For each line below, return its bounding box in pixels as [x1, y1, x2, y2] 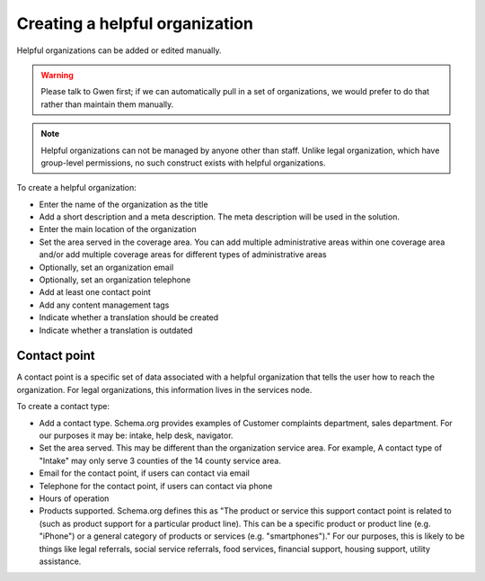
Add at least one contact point [39, 287, 152, 298]
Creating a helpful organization [16, 13, 253, 33]
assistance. [39, 556, 82, 567]
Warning [40, 69, 74, 80]
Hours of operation [39, 493, 110, 504]
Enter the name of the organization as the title [39, 199, 208, 210]
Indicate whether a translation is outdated [39, 325, 193, 335]
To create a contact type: [16, 401, 110, 412]
